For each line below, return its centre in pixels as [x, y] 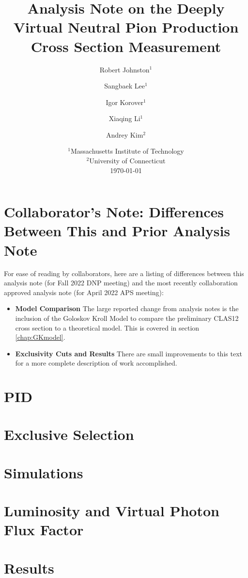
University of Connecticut [127, 161]
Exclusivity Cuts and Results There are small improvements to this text [129, 353]
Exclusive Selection [69, 434]
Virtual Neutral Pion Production [126, 27]
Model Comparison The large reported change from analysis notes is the [127, 308]
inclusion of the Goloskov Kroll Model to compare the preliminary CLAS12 [127, 318]
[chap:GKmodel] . [40, 337]
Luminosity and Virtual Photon [112, 511]
